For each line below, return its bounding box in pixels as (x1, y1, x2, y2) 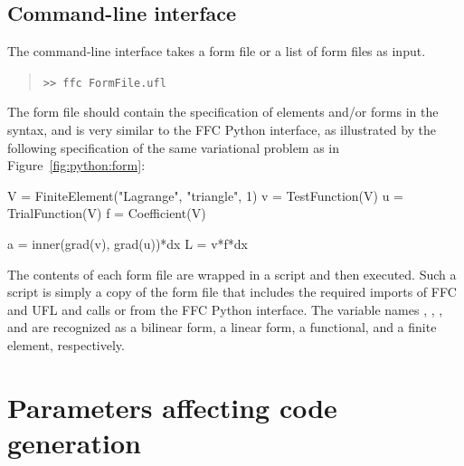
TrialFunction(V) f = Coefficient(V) (7, 204, 206, 223)
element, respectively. (7, 335, 125, 354)
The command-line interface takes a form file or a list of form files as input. (7, 42, 426, 61)
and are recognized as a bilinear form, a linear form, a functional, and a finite (7, 318, 437, 337)
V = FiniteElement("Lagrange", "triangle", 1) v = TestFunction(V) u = (7, 185, 404, 204)
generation (7, 423, 141, 461)
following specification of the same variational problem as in (7, 138, 340, 157)
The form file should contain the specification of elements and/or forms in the (7, 102, 439, 121)
